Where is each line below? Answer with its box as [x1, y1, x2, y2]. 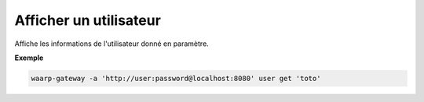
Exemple [14, 53, 44, 62]
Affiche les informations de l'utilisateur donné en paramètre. [14, 39, 210, 48]
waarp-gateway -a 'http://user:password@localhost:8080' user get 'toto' [31, 74, 321, 83]
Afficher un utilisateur [14, 12, 161, 29]
